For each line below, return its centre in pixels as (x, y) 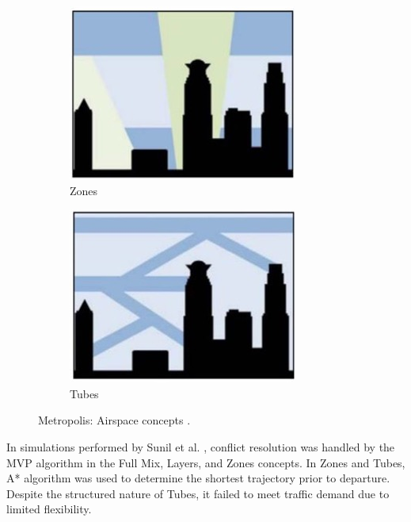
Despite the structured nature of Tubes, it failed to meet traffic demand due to (198, 493)
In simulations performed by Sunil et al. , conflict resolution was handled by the (201, 446)
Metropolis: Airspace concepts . (114, 420)
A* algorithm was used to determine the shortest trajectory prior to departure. (198, 478)
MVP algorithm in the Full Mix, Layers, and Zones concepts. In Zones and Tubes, (206, 462)
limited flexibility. (49, 509)
